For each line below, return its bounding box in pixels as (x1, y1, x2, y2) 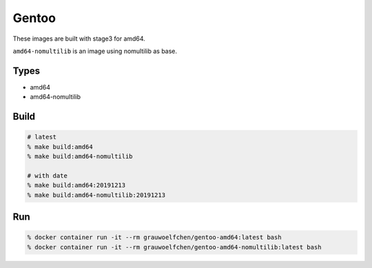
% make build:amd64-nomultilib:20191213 (27, 191, 165, 199)
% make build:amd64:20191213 (27, 181, 126, 189)
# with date (27, 172, 68, 179)
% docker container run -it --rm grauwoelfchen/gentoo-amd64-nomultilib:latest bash (27, 243, 322, 251)
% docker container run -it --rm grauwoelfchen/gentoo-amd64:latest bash (27, 234, 282, 241)
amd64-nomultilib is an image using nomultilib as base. (12, 47, 178, 55)
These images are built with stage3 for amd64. (12, 34, 146, 43)
